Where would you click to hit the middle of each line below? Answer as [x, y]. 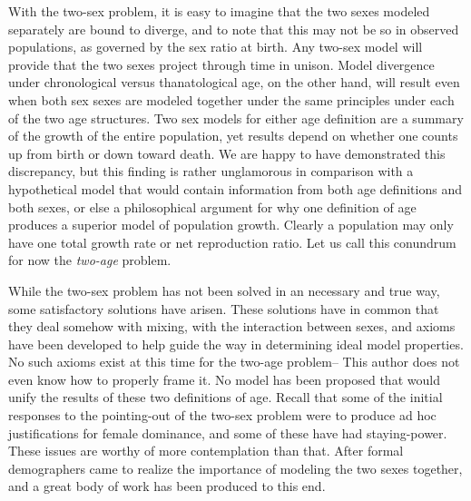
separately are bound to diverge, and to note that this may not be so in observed [234, 29]
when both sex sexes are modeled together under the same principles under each [231, 99]
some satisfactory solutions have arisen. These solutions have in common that [224, 308]
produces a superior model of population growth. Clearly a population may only [231, 225]
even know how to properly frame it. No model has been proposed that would [224, 379]
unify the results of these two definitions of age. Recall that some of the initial [226, 397]
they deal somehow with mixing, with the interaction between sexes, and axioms [232, 326]
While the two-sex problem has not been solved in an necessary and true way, [224, 290]
